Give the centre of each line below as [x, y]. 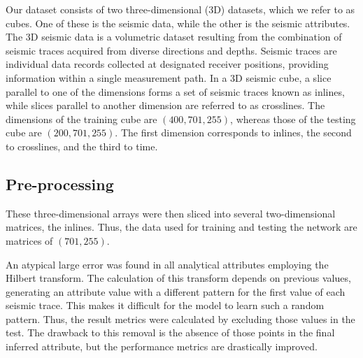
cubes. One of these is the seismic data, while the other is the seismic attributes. [178, 23]
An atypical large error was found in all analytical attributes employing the [167, 264]
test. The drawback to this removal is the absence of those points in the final [170, 332]
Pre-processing [60, 184]
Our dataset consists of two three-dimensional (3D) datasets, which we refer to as [180, 9]
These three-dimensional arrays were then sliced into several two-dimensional [171, 213]
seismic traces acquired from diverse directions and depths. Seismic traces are [171, 50]
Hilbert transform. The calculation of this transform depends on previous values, [178, 278]
